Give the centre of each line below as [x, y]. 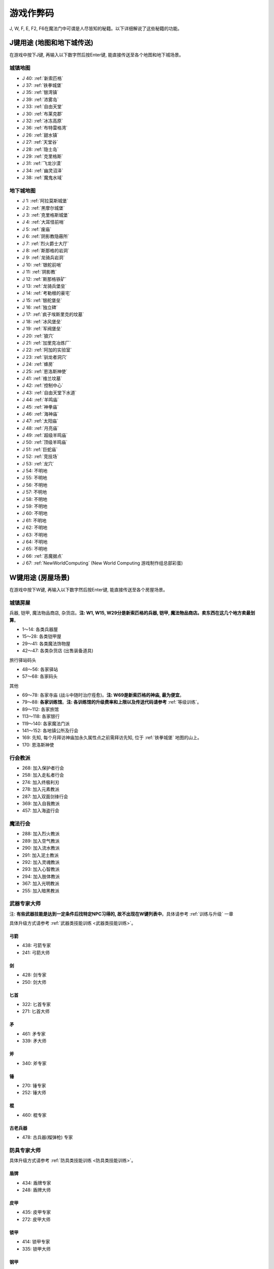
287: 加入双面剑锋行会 [45, 796]
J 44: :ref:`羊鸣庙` [41, 400]
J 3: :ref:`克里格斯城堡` [46, 215]
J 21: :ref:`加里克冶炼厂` [46, 343]
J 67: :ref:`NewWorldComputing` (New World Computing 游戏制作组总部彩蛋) [102, 563]
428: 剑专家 [34, 975]
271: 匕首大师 [36, 1011]
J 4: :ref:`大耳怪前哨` [44, 222]
